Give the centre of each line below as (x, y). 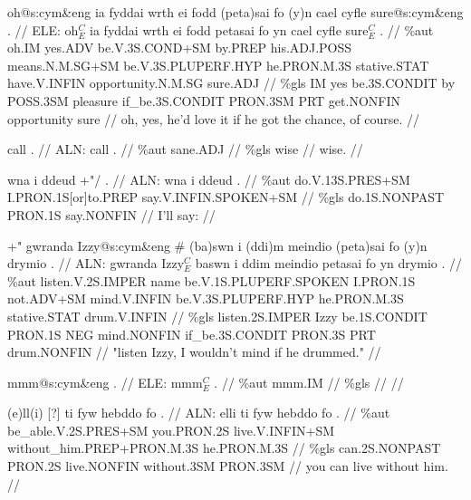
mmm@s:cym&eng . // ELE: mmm (105, 382)
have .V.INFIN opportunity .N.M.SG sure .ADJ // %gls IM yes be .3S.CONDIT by (231, 83)
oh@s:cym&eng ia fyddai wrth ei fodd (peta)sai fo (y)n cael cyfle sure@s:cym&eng (235, 12)
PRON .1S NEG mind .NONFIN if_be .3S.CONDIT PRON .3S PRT (192, 334)
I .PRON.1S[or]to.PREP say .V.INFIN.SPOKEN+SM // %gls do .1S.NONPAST (226, 197)
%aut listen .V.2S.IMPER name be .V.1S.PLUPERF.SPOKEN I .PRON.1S (211, 280)
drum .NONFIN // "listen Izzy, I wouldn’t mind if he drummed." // (194, 352)
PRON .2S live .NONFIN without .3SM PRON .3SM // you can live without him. (228, 466)
